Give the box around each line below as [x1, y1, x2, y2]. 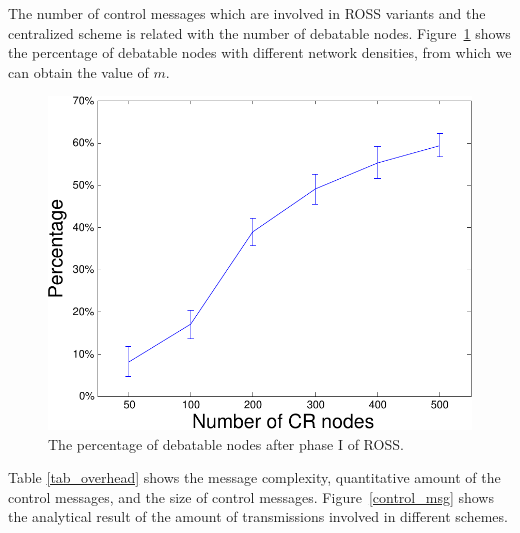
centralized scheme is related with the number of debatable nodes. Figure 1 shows [8, 22, 511, 43]
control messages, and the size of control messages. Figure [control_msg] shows [8, 486, 494, 507]
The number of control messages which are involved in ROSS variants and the [8, 3, 486, 23]
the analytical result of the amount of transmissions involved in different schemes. [8, 506, 508, 527]
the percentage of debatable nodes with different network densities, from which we [8, 42, 512, 63]
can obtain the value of [8, 61, 149, 82]
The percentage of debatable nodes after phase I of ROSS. [48, 433, 404, 454]
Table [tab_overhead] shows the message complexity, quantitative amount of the [8, 467, 501, 488]
